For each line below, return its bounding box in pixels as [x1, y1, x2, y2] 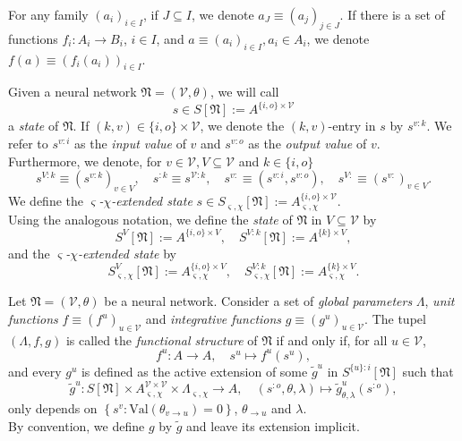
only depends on [8, 399, 98, 418]
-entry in [328, 116, 376, 135]
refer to [8, 134, 48, 153]
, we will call [210, 82, 279, 101]
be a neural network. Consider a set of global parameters [104, 292, 413, 310]
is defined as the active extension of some [81, 361, 308, 380]
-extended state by [77, 243, 176, 262]
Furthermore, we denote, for [8, 151, 162, 170]
